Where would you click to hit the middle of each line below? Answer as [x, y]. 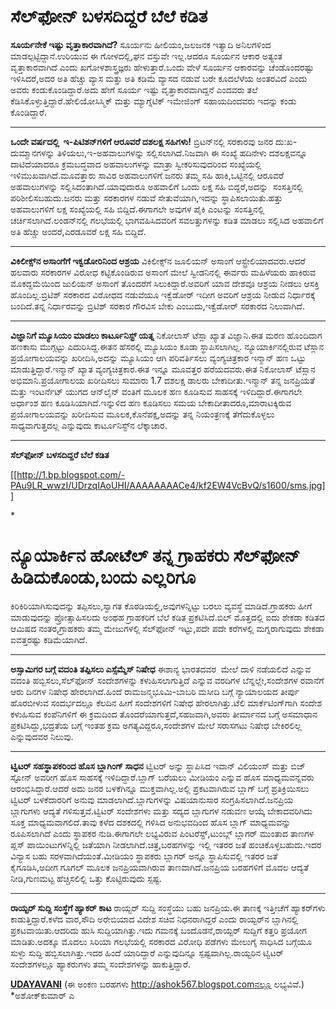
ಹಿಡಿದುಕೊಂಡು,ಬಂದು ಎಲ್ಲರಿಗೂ [103, 577]
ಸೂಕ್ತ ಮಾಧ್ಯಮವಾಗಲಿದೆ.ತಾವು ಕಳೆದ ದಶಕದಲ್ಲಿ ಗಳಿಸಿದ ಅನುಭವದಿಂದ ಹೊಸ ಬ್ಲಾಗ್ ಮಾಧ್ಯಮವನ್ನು [151, 822]
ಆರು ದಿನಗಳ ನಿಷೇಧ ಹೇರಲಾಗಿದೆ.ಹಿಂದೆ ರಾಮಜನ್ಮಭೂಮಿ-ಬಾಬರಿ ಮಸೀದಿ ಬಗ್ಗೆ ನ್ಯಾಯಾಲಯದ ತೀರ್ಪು [155, 691]
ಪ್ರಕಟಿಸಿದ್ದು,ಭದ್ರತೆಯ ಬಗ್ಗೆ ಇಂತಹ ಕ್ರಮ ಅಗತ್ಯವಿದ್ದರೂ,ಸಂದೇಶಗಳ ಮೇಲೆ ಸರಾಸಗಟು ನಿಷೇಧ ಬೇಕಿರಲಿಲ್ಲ [156, 725]
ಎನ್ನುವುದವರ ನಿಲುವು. [42, 736]
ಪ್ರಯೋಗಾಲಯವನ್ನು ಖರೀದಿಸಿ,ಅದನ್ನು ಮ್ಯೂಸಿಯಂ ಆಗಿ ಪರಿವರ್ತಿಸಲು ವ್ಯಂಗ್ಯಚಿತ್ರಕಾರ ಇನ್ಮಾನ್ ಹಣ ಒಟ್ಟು [158, 357]
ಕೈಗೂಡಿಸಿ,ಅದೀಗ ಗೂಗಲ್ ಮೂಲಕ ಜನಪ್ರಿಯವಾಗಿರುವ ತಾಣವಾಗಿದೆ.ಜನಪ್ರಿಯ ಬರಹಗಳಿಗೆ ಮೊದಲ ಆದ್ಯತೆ [159, 867]
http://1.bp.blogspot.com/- [71, 474]
